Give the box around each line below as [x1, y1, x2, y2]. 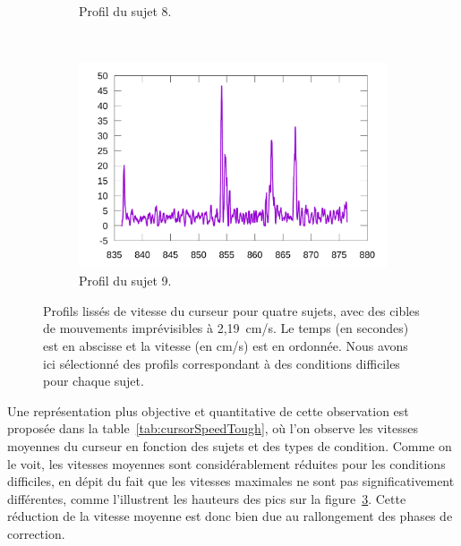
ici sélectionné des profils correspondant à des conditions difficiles [43, 354, 400, 372]
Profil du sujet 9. [79, 271, 172, 290]
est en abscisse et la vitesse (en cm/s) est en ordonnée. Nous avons [43, 337, 408, 354]
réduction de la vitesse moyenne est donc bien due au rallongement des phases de [7, 507, 453, 525]
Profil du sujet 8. [79, 2, 172, 20]
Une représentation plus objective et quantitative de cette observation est [7, 401, 409, 420]
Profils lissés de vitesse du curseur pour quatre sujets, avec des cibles [43, 301, 420, 320]
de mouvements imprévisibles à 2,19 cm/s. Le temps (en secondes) [43, 319, 409, 337]
